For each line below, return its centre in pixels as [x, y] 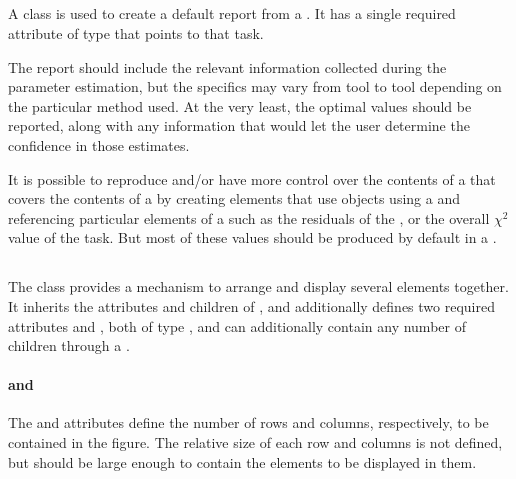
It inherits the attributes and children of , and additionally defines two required [251, 305]
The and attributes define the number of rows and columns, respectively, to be [248, 422]
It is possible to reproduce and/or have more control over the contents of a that [252, 178]
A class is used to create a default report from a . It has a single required [232, 13]
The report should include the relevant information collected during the [227, 66]
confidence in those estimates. [99, 144]
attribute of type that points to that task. [136, 32]
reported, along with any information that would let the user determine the [239, 125]
